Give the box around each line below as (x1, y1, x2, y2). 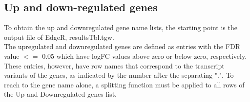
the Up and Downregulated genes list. (4, 89, 117, 99)
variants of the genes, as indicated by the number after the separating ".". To (4, 70, 234, 80)
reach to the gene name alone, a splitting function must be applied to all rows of (4, 79, 245, 89)
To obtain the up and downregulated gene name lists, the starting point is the (4, 22, 237, 33)
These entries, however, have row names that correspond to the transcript (4, 60, 225, 70)
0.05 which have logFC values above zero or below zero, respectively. (42, 51, 247, 61)
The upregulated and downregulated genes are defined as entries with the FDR (4, 41, 240, 51)
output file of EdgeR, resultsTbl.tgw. (4, 32, 114, 42)
